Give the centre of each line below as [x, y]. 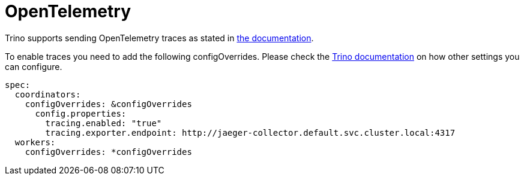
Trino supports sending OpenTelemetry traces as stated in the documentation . [159, 38]
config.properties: [81, 113]
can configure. [34, 66]
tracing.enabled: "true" [104, 123]
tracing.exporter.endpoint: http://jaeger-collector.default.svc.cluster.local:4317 [250, 132]
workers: [35, 142]
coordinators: [48, 94]
